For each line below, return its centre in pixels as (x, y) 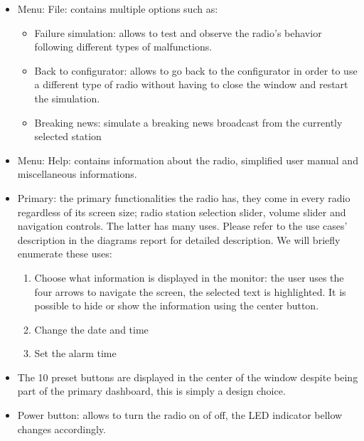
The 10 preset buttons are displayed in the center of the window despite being (188, 377)
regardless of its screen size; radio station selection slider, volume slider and (182, 212)
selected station (68, 136)
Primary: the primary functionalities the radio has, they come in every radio (184, 197)
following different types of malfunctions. (123, 47)
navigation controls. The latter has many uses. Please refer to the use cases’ (182, 226)
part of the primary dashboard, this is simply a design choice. (151, 391)
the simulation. (67, 98)
